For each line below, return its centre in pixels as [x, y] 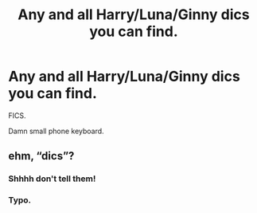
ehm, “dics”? [41, 156]
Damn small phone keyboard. [56, 131]
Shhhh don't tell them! [52, 179]
